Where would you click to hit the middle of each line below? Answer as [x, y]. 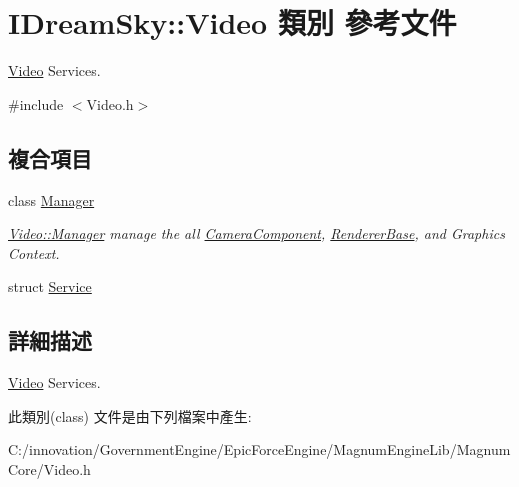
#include [36, 103]
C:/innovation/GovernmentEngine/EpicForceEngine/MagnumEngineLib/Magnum [259, 449]
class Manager [51, 199]
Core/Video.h [49, 468]
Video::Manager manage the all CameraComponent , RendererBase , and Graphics [256, 233]
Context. [34, 252]
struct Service [50, 286]
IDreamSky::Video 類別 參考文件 [232, 22]
